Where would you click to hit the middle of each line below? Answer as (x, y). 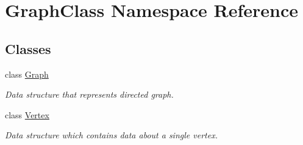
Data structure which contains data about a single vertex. (111, 135)
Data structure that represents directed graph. (89, 94)
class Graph (27, 74)
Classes (28, 48)
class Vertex (27, 114)
